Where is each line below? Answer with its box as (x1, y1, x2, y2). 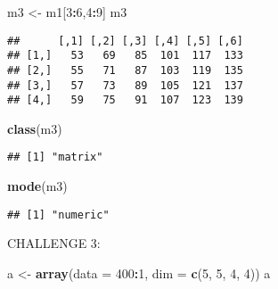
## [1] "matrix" (7, 151, 103, 164)
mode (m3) (7, 177, 68, 195)
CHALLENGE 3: (7, 234, 101, 252)
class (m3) (7, 119, 62, 137)
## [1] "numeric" (7, 208, 110, 221)
